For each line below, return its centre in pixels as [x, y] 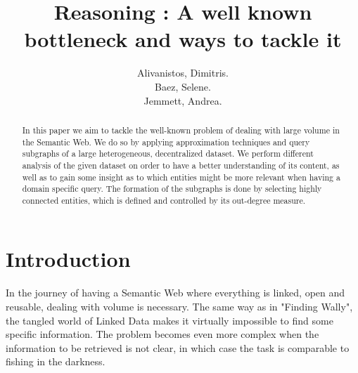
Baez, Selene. [183, 86]
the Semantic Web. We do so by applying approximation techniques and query [166, 142]
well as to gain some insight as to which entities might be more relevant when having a [181, 177]
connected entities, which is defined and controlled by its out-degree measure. [164, 200]
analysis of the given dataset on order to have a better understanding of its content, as [181, 165]
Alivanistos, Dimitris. [183, 73]
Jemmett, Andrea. [183, 100]
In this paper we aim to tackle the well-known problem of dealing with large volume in [181, 130]
